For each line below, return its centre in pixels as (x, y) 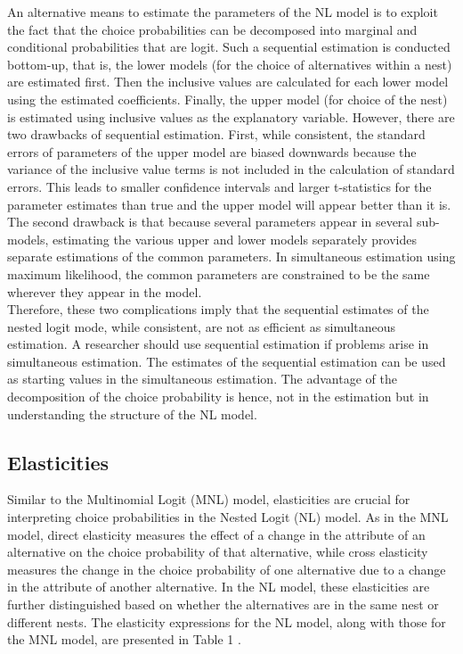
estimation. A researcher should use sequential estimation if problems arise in (218, 344)
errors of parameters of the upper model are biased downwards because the (212, 151)
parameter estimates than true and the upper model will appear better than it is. (229, 204)
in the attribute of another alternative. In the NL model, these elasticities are (219, 587)
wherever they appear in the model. (105, 291)
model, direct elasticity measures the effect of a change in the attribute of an (216, 534)
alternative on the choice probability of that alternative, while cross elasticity (218, 552)
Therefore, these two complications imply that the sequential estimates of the (218, 309)
